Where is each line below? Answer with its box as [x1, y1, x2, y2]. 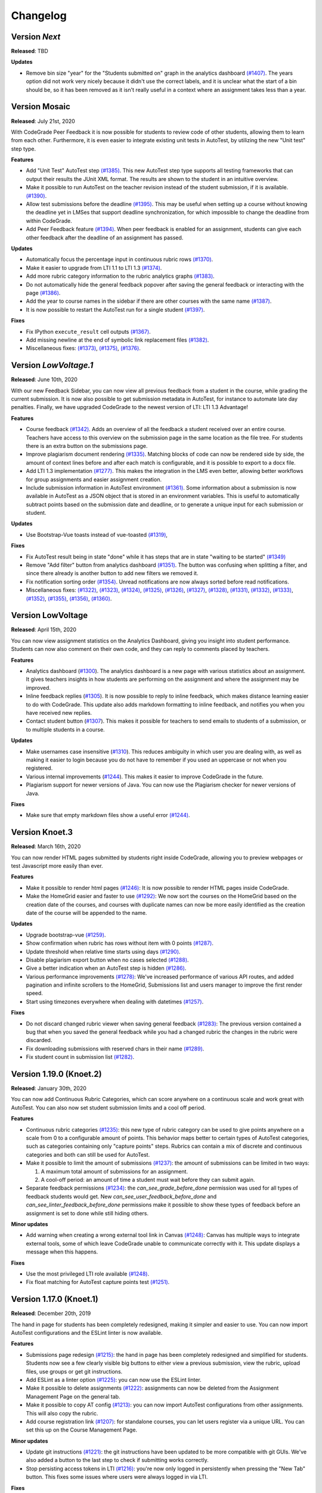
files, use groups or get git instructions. [26, 1368, 123, 1375]
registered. [26, 764, 53, 772]
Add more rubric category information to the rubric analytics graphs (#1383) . [26, 272, 215, 280]
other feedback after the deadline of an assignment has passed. [26, 234, 184, 241]
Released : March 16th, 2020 [11, 843, 81, 850]
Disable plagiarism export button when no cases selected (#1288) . [26, 956, 189, 963]
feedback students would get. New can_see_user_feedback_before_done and [26, 1193, 217, 1200]
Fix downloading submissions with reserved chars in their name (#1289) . [26, 1045, 205, 1052]
